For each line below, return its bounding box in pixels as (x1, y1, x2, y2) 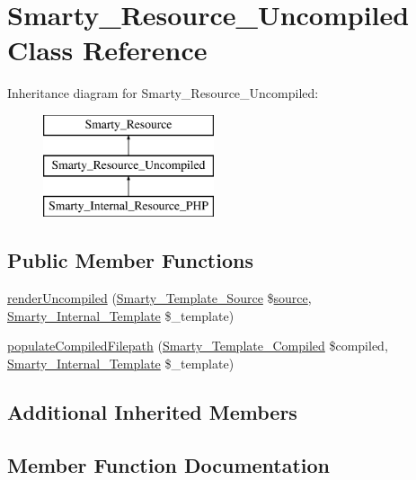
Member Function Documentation (7, 450, 331, 478)
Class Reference (7, 31, 208, 68)
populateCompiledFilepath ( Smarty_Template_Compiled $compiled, (7, 336, 388, 355)
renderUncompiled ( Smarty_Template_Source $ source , (7, 289, 312, 307)
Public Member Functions (7, 246, 253, 274)
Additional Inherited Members (7, 397, 297, 425)
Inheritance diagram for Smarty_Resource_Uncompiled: (7, 84, 319, 102)
